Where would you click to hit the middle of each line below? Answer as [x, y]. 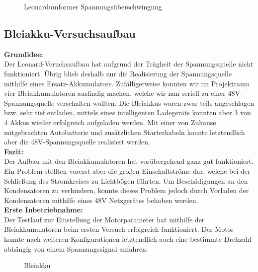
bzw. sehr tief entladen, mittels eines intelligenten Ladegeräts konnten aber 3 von [128, 112]
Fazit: [14, 151]
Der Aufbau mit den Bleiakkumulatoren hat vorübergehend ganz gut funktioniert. [129, 161]
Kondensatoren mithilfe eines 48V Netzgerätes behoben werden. [101, 200]
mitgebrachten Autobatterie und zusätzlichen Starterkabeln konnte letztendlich [125, 132]
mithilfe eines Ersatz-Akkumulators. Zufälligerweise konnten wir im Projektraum [127, 83]
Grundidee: [24, 54]
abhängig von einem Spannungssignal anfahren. [76, 248]
